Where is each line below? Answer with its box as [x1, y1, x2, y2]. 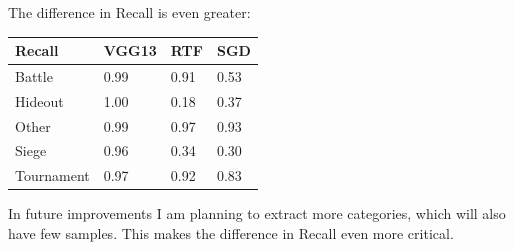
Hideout [15, 90, 64, 111]
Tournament [15, 165, 90, 186]
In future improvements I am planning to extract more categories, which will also [8, 203, 506, 224]
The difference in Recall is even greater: [8, 2, 251, 22]
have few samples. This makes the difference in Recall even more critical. [8, 223, 454, 243]
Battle [15, 65, 53, 86]
